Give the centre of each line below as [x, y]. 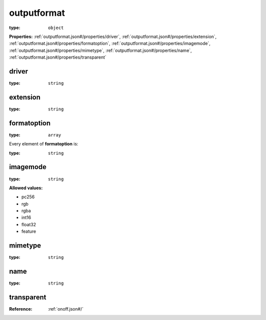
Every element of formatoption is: [44, 144]
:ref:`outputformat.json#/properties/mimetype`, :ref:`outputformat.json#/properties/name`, [100, 50]
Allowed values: [26, 188]
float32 [29, 224]
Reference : [21, 309]
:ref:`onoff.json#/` [66, 309]
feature [29, 231]
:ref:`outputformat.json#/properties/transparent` [58, 57]
